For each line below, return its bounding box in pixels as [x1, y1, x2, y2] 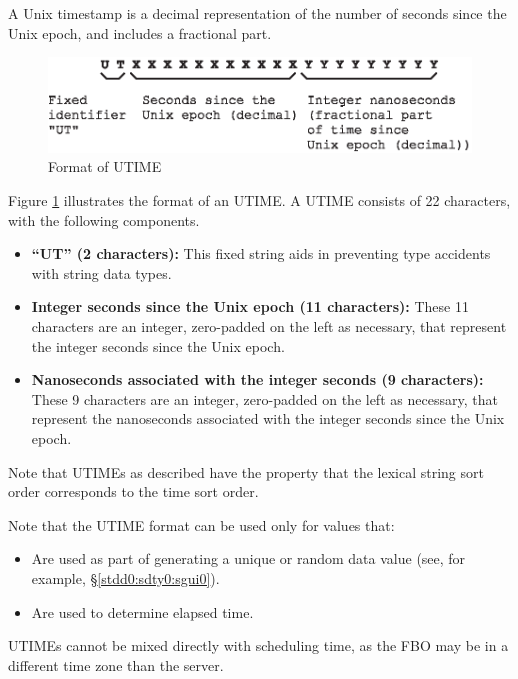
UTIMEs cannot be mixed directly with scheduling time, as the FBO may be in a [8, 635, 509, 656]
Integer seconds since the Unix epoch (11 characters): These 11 [31, 296, 469, 317]
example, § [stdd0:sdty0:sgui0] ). [31, 567, 220, 588]
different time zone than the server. [8, 654, 224, 675]
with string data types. [31, 262, 172, 283]
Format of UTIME [48, 156, 162, 177]
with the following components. [8, 209, 200, 230]
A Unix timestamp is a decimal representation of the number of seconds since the [8, 3, 507, 23]
